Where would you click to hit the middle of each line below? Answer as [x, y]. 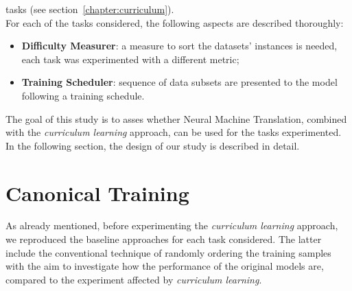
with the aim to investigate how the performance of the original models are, [165, 266]
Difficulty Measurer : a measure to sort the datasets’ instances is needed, [179, 46]
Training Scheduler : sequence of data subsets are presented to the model [179, 82]
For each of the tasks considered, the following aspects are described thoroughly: [175, 22]
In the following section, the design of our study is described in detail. [153, 145]
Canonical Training [97, 193]
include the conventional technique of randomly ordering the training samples [168, 252]
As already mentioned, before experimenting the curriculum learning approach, [172, 225]
